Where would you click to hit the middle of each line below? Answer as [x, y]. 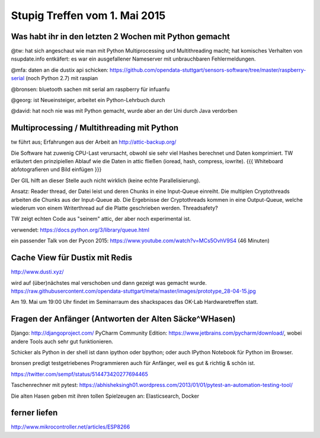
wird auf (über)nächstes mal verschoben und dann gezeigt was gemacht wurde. [109, 283]
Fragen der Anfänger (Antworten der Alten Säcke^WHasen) [123, 319]
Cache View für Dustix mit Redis [72, 258]
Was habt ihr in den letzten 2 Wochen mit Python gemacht [121, 36]
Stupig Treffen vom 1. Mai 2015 [88, 15]
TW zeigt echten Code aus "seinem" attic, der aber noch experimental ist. [101, 219]
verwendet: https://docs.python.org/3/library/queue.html [80, 230]
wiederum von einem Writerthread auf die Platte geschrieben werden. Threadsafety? [115, 208]
